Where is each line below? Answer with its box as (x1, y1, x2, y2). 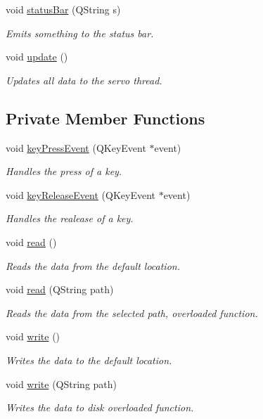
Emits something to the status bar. (6, 25, 154, 40)
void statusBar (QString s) (6, 2, 121, 16)
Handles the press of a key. (6, 164, 122, 179)
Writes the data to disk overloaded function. (6, 400, 194, 415)
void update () (6, 49, 68, 64)
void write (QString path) (6, 376, 117, 391)
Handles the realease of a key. (6, 211, 134, 226)
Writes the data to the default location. (6, 352, 172, 367)
